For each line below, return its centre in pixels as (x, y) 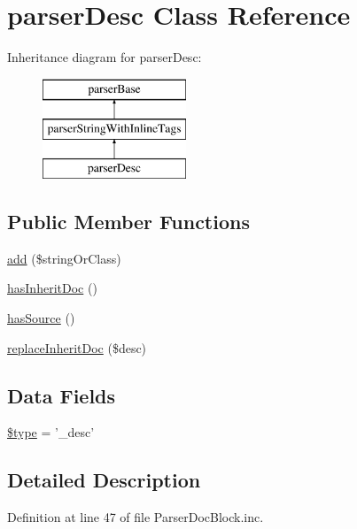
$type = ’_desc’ (51, 432)
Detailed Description (104, 480)
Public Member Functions (128, 222)
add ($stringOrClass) (64, 258)
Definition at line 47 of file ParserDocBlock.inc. (136, 517)
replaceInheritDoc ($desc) (77, 347)
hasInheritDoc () (52, 288)
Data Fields (62, 395)
